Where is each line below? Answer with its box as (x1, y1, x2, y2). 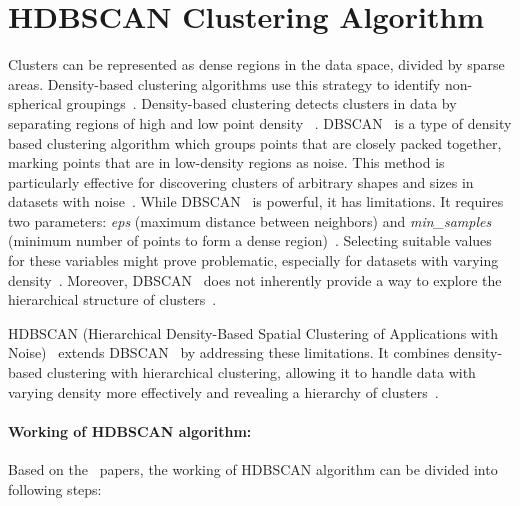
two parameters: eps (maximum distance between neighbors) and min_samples (8, 210, 492, 231)
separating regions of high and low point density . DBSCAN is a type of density (8, 112, 512, 133)
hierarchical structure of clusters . (8, 289, 217, 310)
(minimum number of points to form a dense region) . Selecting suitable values (8, 230, 492, 251)
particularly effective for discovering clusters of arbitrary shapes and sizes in (8, 171, 474, 192)
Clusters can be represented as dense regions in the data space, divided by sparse (8, 54, 505, 75)
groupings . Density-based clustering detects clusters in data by (66, 93, 457, 114)
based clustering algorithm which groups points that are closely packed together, (8, 132, 502, 153)
